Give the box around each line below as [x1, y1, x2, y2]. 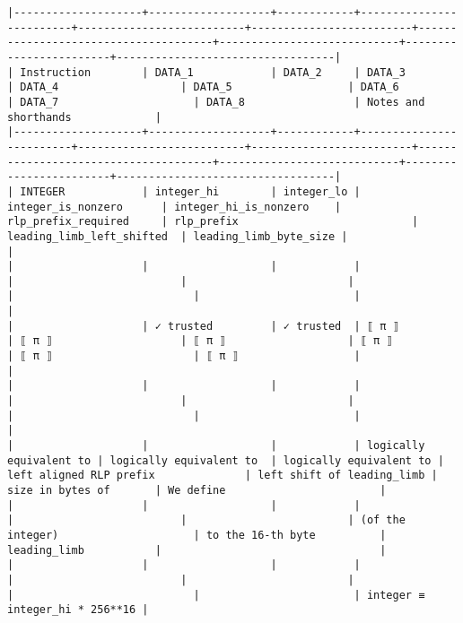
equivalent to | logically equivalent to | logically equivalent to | [7, 454, 444, 467]
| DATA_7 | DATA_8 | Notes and [7, 95, 425, 108]
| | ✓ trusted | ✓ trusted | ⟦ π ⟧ [7, 319, 399, 333]
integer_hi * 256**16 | [7, 603, 149, 617]
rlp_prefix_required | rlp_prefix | [7, 215, 419, 229]
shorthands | [7, 110, 162, 124]
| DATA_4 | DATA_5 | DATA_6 [7, 81, 399, 94]
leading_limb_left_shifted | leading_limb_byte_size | [7, 229, 348, 243]
